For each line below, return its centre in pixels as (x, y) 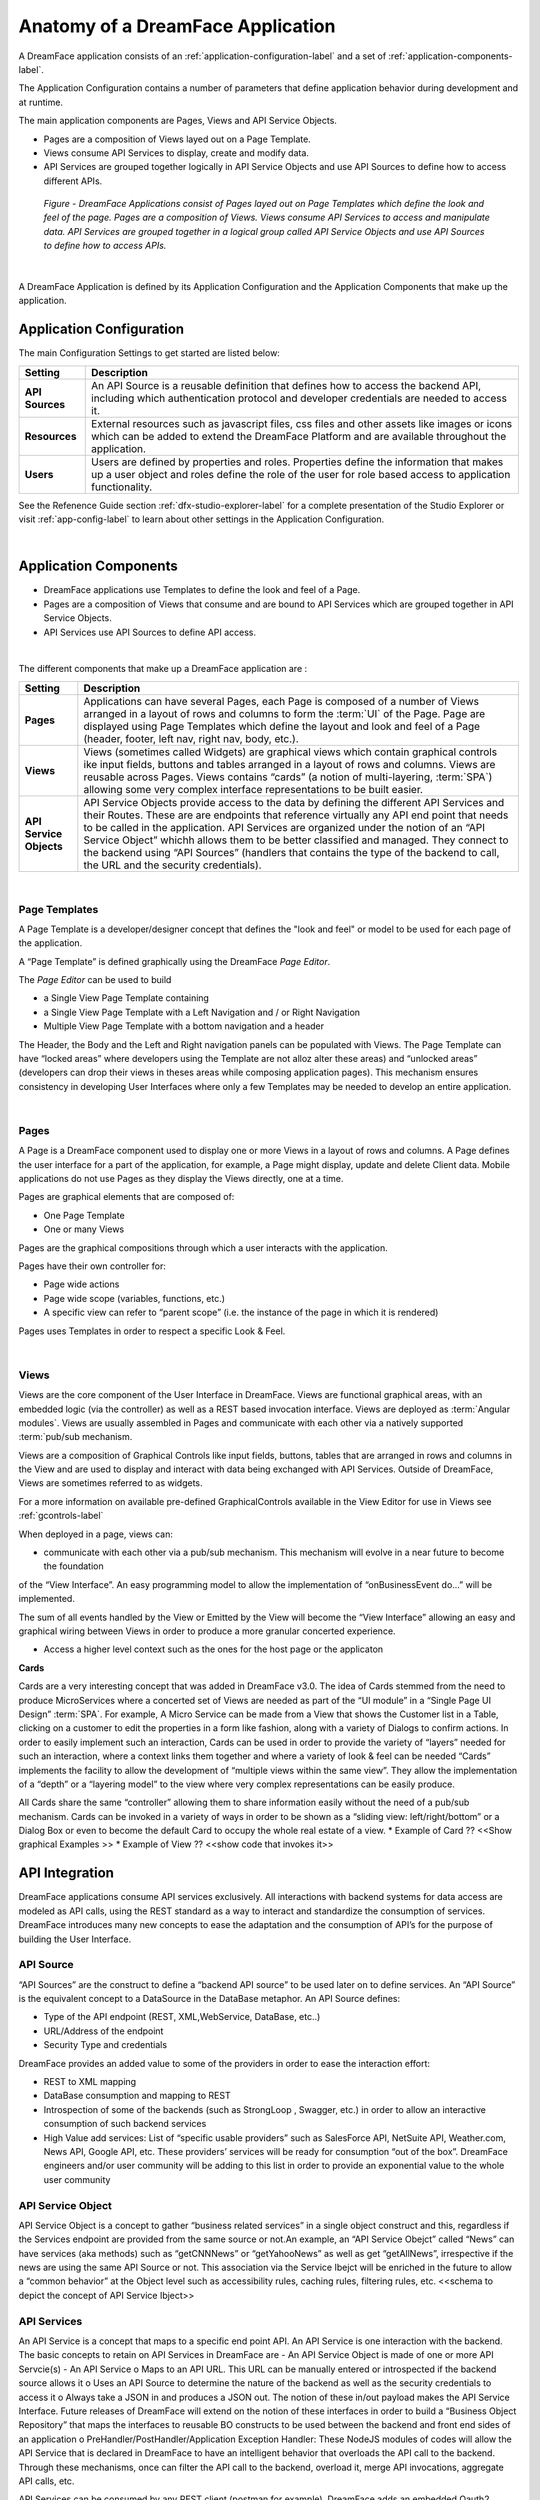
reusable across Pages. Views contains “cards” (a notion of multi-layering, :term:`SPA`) (288, 777)
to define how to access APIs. (105, 246)
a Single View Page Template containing (126, 998)
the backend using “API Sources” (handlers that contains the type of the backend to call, (291, 852)
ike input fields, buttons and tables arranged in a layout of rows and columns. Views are (289, 764)
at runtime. (41, 102)
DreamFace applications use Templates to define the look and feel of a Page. (202, 590)
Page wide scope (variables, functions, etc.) (134, 1298)
